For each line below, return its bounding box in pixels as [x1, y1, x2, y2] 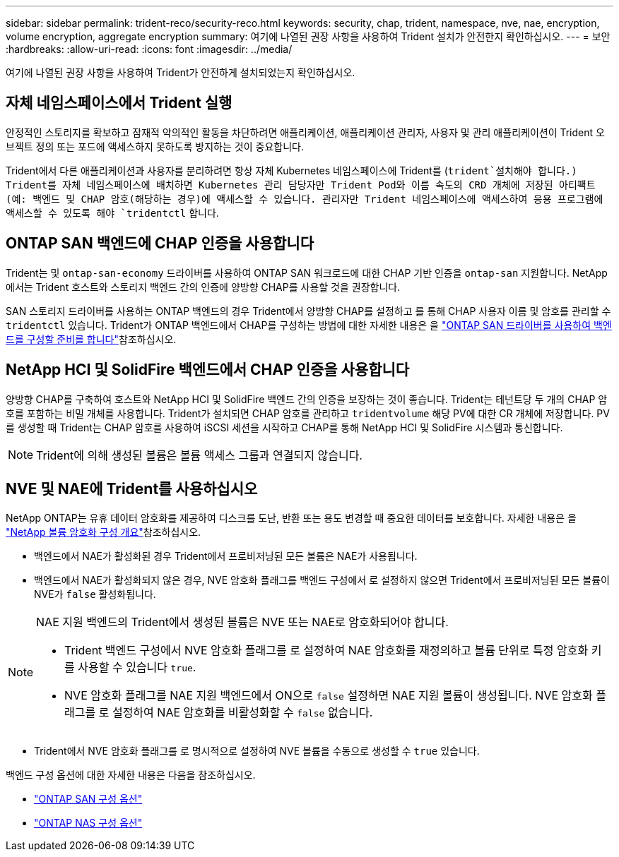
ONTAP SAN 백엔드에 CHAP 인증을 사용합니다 [6, 234, 314, 253]
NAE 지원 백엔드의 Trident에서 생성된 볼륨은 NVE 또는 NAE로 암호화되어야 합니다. [36, 615, 449, 630]
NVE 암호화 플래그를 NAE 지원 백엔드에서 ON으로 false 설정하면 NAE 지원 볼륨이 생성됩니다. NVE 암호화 [64, 688, 593, 703]
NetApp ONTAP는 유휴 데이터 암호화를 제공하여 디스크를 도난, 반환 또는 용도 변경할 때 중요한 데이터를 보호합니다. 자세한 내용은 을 [6, 512, 577, 525]
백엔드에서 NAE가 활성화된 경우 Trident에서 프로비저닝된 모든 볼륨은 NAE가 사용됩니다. [34, 550, 418, 563]
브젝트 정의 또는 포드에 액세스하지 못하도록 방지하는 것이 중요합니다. [6, 140, 304, 152]
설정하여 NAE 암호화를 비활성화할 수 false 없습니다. [112, 705, 373, 720]
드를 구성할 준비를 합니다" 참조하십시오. [6, 332, 177, 345]
